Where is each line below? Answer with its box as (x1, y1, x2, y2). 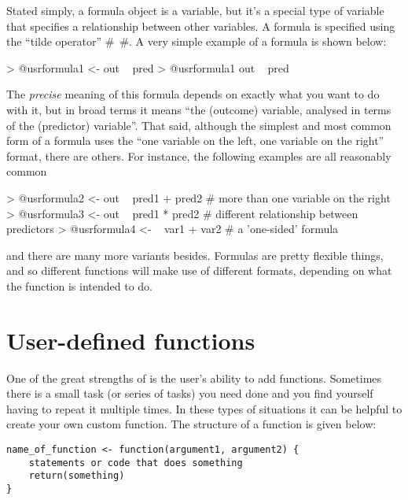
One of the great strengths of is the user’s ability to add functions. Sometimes (6, 369, 382, 386)
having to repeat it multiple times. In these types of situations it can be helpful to (6, 400, 402, 417)
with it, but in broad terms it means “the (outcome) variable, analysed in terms (6, 101, 391, 117)
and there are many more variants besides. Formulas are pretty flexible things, (6, 246, 384, 263)
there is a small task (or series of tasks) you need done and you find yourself (6, 385, 373, 402)
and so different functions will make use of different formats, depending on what (6, 262, 392, 279)
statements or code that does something (28, 457, 243, 469)
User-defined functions (6, 324, 255, 356)
